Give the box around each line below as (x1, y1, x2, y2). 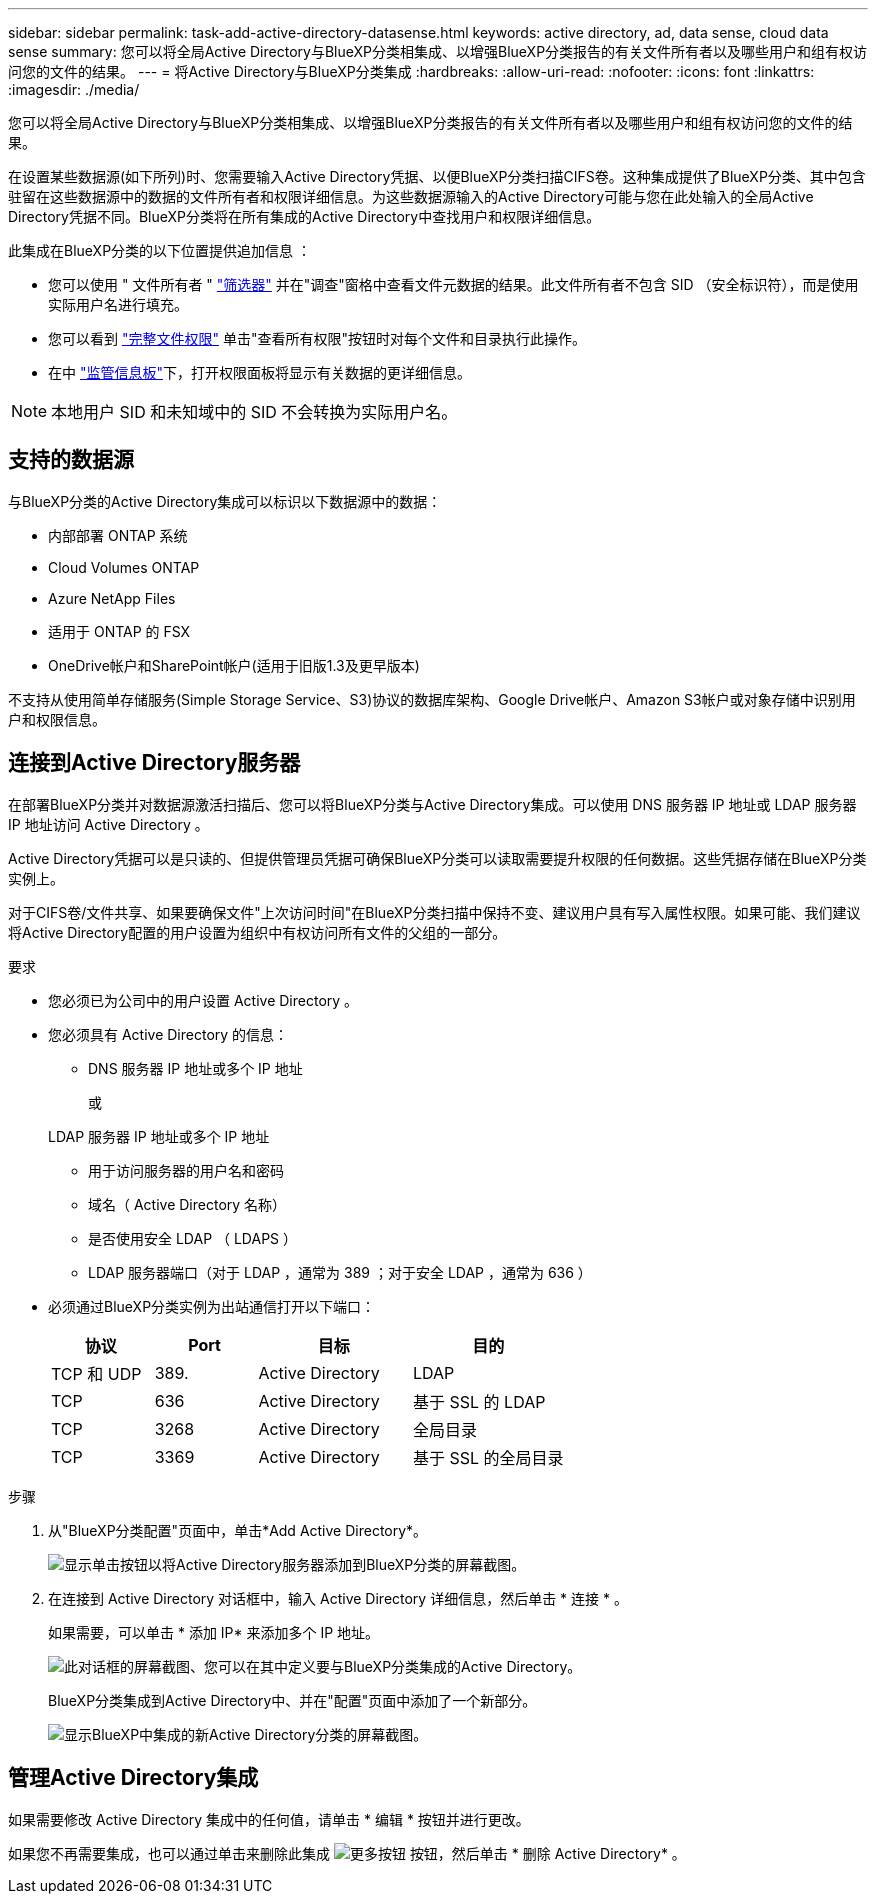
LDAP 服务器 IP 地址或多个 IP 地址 (48, 1127, 270, 1145)
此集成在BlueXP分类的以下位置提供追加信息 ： (8, 242, 312, 259)
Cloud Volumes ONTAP (48, 558, 200, 576)
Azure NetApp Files (48, 589, 176, 607)
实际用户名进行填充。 (48, 296, 188, 313)
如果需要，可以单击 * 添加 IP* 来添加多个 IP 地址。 (48, 1623, 380, 1641)
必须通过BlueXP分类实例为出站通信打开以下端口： (48, 1297, 376, 1315)
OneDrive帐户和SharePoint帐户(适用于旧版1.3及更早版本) (48, 656, 420, 674)
